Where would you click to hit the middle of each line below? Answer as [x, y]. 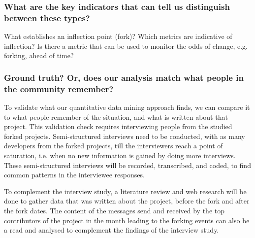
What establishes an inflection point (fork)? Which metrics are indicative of [118, 36]
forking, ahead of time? [39, 55]
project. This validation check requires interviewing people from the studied [118, 126]
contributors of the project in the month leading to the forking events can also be [127, 220]
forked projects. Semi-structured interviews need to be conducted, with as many [125, 136]
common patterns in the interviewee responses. [74, 175]
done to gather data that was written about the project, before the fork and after [127, 201]
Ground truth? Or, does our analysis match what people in [124, 77]
